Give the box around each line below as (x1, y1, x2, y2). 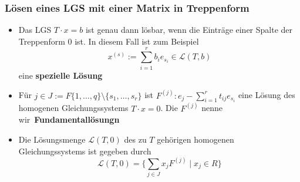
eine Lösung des (238, 89, 295, 101)
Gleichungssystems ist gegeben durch (18, 144, 151, 157)
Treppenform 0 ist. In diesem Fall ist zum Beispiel (18, 35, 199, 47)
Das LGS (18, 23, 52, 36)
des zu (124, 133, 147, 145)
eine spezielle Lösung (18, 69, 103, 81)
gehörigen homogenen (157, 133, 234, 145)
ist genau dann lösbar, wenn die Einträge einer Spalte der (85, 23, 293, 36)
